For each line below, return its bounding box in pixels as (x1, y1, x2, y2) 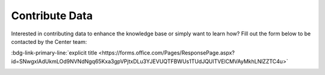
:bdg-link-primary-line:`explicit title (11, 49, 97, 56)
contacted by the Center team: (11, 38, 87, 45)
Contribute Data (11, 9, 93, 22)
